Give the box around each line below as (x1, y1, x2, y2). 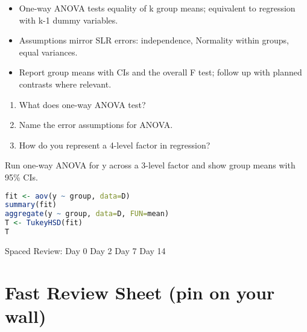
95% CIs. (5, 170, 38, 183)
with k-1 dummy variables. (19, 13, 118, 26)
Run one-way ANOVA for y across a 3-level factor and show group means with (5, 159, 296, 171)
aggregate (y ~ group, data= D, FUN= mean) (5, 209, 169, 219)
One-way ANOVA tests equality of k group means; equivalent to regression (19, 2, 296, 14)
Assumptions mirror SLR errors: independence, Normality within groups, (19, 34, 289, 46)
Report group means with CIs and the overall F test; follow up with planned (19, 66, 302, 78)
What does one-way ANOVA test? (19, 98, 146, 110)
